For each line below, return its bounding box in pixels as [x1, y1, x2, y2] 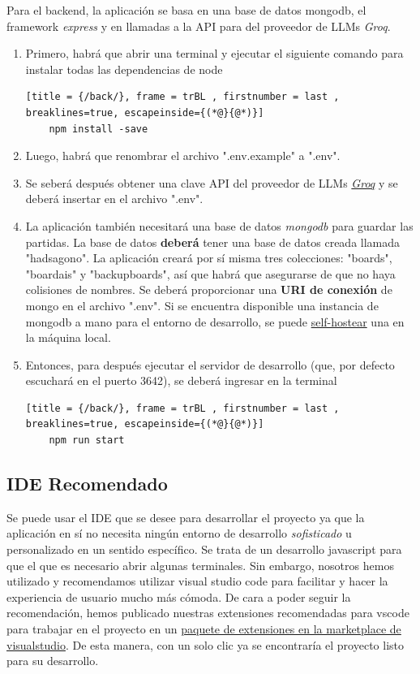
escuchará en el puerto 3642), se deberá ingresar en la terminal [25, 372, 337, 389]
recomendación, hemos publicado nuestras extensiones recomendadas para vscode [6, 604, 409, 621]
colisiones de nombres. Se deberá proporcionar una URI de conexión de [25, 281, 392, 298]
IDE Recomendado [6, 471, 168, 496]
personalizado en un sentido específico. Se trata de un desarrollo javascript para [6, 541, 402, 558]
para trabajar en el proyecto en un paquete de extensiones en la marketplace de [6, 620, 401, 637]
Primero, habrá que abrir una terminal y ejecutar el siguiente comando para [25, 45, 404, 62]
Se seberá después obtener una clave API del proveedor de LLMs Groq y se [25, 174, 398, 191]
